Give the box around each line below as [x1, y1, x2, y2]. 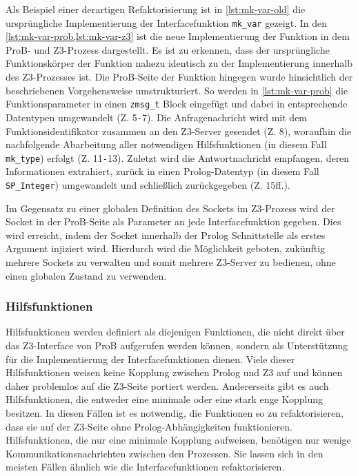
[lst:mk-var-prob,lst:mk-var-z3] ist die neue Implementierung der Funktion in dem [6, 29, 350, 43]
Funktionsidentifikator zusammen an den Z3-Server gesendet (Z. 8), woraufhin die [6, 123, 352, 138]
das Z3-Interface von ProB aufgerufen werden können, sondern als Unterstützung [6, 338, 348, 352]
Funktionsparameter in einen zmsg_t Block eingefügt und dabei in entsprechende [6, 96, 348, 111]
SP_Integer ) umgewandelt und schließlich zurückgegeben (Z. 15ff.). [6, 177, 290, 192]
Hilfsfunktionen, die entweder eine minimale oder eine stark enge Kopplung [6, 392, 323, 406]
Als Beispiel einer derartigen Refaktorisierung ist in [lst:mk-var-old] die [6, 2, 306, 16]
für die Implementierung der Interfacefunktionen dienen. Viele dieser [6, 351, 295, 366]
